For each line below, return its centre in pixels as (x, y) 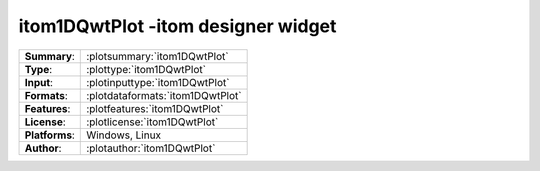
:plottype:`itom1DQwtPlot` (146, 69)
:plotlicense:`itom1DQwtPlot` (152, 122)
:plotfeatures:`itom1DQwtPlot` (155, 108)
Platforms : (49, 135)
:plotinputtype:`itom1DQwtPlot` (158, 82)
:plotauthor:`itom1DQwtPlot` (151, 148)
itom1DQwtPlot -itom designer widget (177, 26)
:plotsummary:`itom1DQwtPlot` (157, 56)
